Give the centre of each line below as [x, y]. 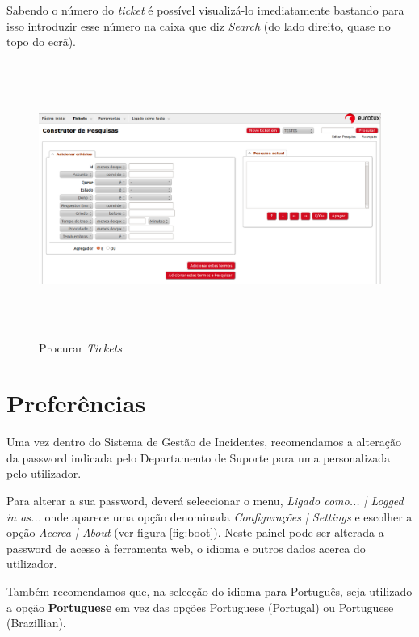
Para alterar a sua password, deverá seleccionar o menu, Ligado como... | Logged [205, 501]
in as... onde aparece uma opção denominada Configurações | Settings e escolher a [209, 516]
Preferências [76, 403]
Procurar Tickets [81, 347]
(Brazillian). [36, 623]
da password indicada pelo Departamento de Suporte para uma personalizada [199, 457]
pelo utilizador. [44, 473]
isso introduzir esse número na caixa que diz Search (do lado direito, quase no [199, 25]
